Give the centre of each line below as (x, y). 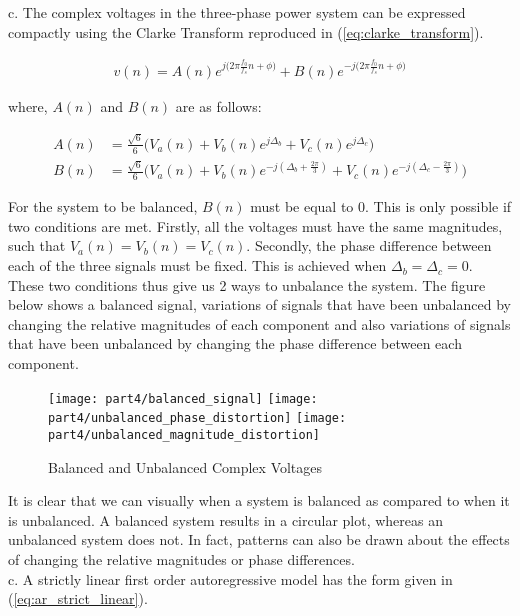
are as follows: (218, 105)
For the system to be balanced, (103, 206)
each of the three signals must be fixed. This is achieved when (197, 265)
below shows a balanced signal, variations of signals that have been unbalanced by (259, 304)
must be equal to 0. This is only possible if (381, 206)
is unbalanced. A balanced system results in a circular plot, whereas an (225, 519)
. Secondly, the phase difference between (369, 245)
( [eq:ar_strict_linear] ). (78, 598)
